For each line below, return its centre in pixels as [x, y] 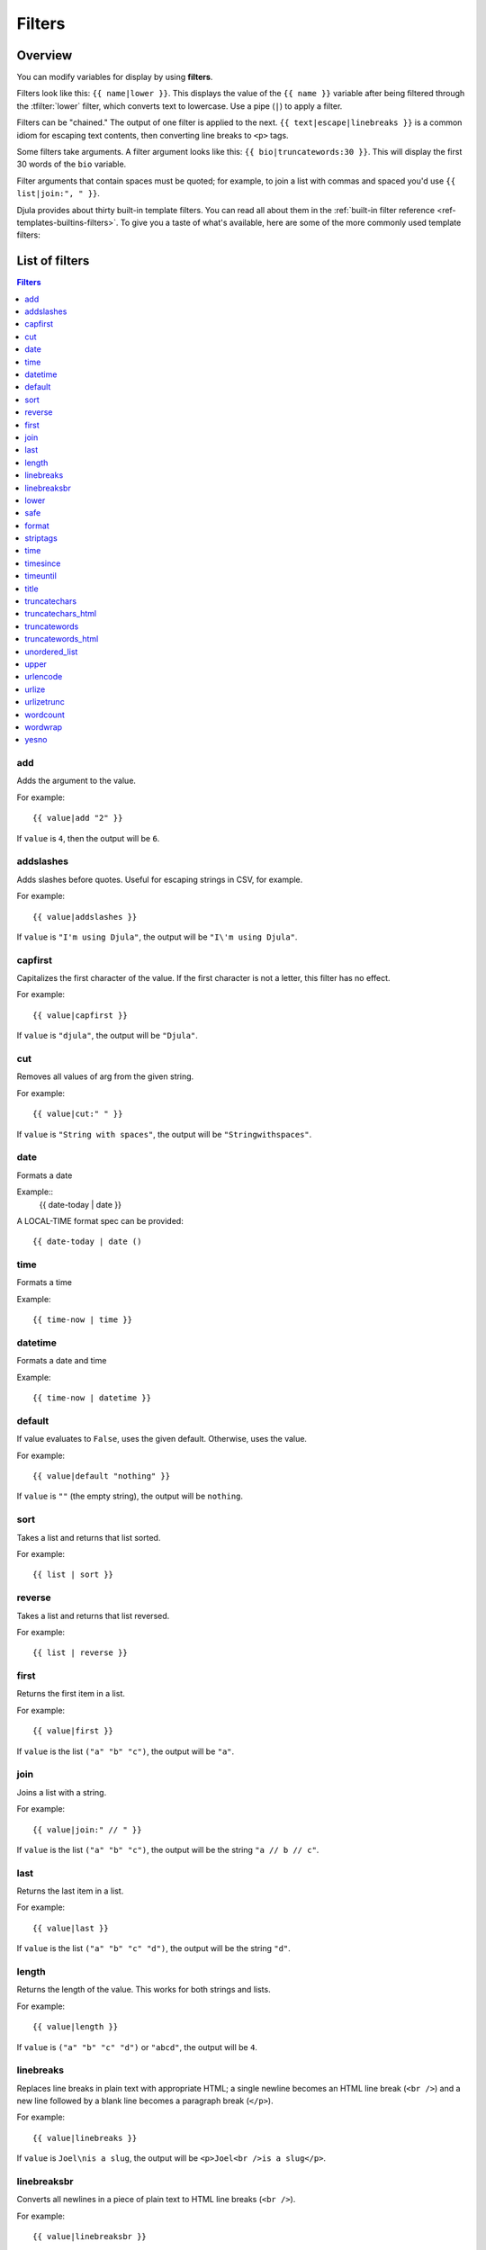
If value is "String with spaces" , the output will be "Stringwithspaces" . [164, 1134]
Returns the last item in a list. [70, 1891]
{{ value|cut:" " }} [78, 1114]
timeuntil [41, 576]
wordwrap [44, 727]
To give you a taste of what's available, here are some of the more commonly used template [291, 222]
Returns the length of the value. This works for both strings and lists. [144, 1990]
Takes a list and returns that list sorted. [89, 1537]
